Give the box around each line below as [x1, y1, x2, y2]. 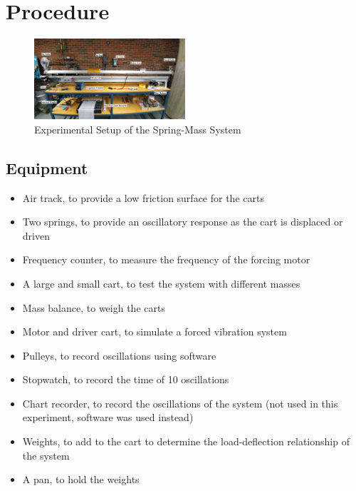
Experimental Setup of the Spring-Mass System [34, 121, 241, 136]
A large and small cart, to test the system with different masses [22, 275, 300, 290]
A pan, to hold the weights [22, 472, 140, 487]
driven [22, 228, 50, 243]
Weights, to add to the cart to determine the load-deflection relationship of [22, 434, 350, 449]
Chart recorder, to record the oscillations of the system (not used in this [22, 395, 338, 410]
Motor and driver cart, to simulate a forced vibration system [22, 324, 287, 339]
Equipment [6, 156, 88, 178]
